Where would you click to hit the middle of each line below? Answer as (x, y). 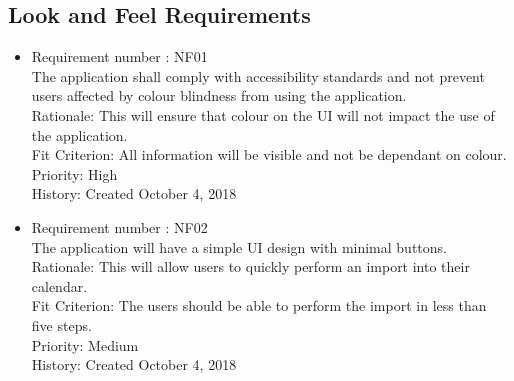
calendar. (59, 285)
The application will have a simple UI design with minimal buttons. (239, 246)
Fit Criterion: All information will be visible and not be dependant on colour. (269, 154)
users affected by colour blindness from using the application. (219, 95)
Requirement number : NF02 (119, 226)
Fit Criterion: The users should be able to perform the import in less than (259, 305)
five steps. (61, 324)
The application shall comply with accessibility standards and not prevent (258, 75)
